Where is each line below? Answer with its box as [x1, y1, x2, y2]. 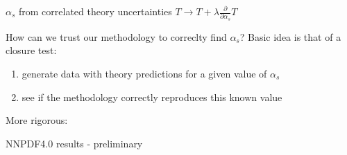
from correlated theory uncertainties [19, 4, 172, 18]
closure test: [6, 43, 57, 57]
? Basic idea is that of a [239, 29, 341, 44]
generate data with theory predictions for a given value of [22, 66, 267, 80]
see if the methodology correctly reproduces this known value [22, 89, 282, 104]
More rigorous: [6, 113, 68, 127]
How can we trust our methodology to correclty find [6, 29, 227, 44]
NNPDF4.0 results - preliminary [6, 136, 143, 150]
